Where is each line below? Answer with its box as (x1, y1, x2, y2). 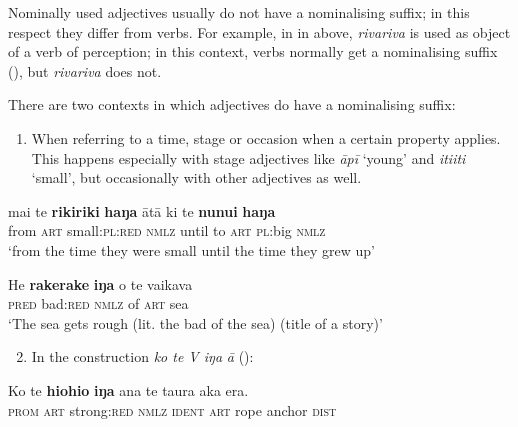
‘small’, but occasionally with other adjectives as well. (31, 167, 362, 188)
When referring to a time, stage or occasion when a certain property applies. (31, 127, 501, 148)
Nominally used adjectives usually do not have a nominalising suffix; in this (8, 2, 470, 22)
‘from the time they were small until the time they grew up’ (8, 239, 375, 260)
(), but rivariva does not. (8, 60, 162, 81)
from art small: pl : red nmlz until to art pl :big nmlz (8, 220, 326, 241)
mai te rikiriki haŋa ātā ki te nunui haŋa (8, 200, 276, 221)
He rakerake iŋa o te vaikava (8, 273, 193, 294)
